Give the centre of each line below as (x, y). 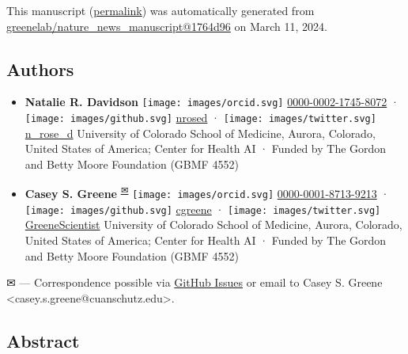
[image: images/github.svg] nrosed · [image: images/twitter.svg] (200, 118)
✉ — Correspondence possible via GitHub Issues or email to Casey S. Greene (195, 282)
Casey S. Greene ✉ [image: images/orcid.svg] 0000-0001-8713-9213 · (207, 192)
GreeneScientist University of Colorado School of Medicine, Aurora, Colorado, (213, 225)
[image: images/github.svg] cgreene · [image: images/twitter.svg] (203, 209)
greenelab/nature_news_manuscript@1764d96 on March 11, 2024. (167, 26)
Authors (40, 69)
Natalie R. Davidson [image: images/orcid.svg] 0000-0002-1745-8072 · (212, 102)
